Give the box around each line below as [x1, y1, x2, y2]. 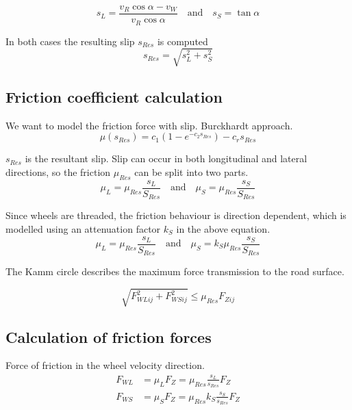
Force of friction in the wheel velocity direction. [5, 358, 205, 372]
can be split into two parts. [134, 165, 249, 179]
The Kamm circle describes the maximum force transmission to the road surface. [5, 264, 344, 279]
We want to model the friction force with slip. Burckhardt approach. [5, 118, 293, 132]
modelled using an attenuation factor [5, 221, 161, 235]
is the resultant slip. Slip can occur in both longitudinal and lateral [25, 151, 307, 166]
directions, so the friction [5, 165, 111, 179]
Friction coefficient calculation [5, 86, 223, 107]
